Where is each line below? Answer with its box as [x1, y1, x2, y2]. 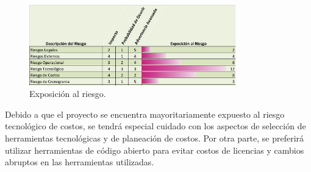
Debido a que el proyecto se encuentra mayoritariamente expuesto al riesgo [5, 107, 285, 120]
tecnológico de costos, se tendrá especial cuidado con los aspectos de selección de [5, 120, 306, 132]
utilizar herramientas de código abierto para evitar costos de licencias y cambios [5, 143, 304, 156]
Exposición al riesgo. [29, 87, 106, 100]
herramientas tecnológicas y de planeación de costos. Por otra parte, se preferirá [5, 132, 304, 144]
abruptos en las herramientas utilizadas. [5, 156, 154, 168]
